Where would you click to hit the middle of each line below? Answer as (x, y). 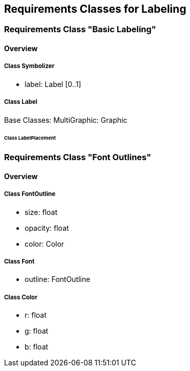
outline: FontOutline (58, 279)
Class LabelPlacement (30, 138)
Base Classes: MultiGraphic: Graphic (66, 120)
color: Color (45, 244)
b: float (37, 347)
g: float (37, 331)
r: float (36, 315)
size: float (41, 212)
